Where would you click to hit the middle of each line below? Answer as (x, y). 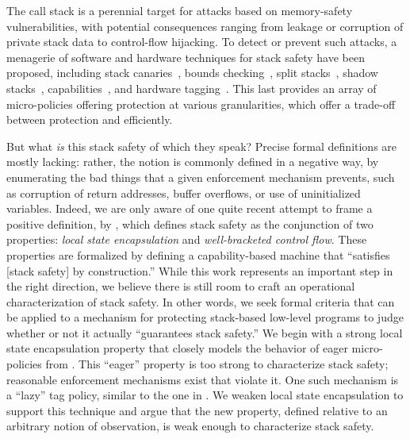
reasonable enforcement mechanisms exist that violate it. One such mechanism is (203, 379)
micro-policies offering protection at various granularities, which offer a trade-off (201, 104)
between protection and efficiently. (90, 119)
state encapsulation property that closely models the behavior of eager (177, 348)
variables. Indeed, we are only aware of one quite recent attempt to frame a (190, 208)
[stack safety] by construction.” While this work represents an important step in (200, 270)
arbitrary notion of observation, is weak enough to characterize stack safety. (190, 426)
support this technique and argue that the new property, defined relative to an (197, 410)
